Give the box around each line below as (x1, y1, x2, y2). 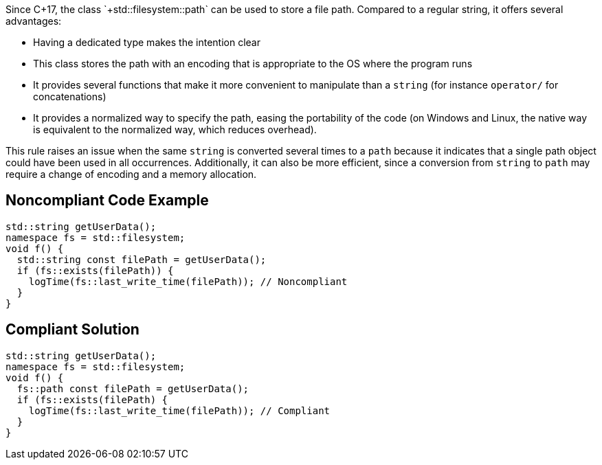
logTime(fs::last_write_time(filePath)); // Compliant (28, 405, 331, 416)
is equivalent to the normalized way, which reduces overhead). (33, 124, 317, 135)
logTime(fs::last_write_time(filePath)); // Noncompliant (28, 275, 348, 287)
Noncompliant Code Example (5, 192, 209, 209)
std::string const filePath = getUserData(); (16, 253, 267, 265)
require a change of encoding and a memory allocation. (5, 168, 257, 180)
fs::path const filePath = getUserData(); (16, 383, 249, 394)
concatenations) (33, 91, 107, 102)
